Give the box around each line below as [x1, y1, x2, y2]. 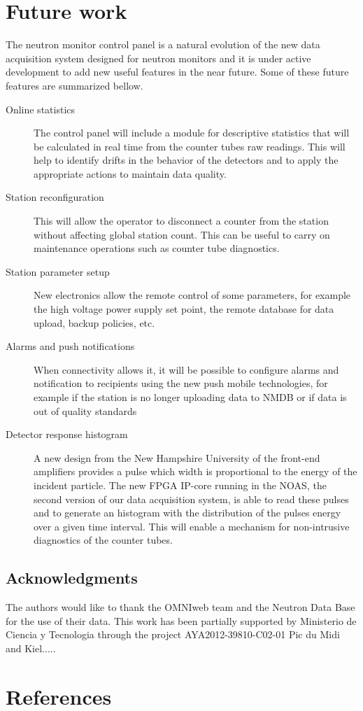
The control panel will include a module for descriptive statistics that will [34, 125, 350, 140]
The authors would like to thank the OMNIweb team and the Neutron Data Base [6, 600, 355, 614]
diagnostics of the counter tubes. [34, 533, 173, 547]
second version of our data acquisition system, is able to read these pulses [34, 491, 349, 506]
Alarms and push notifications [6, 339, 135, 353]
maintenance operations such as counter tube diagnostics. [34, 241, 280, 255]
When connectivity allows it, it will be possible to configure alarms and [34, 362, 339, 376]
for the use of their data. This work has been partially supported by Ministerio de [6, 613, 357, 628]
